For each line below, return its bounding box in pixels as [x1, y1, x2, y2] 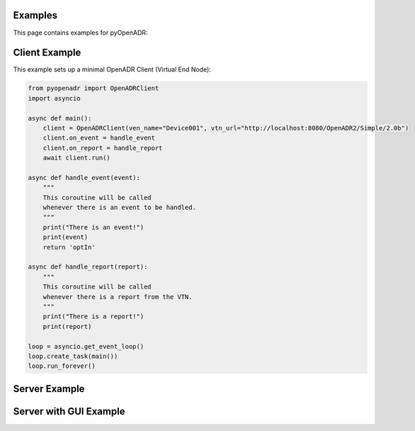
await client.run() [42, 154, 111, 162]
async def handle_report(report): [28, 263, 148, 271]
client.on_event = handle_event [42, 134, 156, 142]
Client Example [13, 47, 81, 59]
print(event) [42, 233, 89, 241]
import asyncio [28, 94, 81, 102]
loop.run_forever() [28, 362, 96, 370]
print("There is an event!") [42, 223, 144, 231]
